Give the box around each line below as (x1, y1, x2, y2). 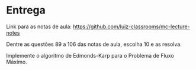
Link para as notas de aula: (6, 23, 72, 30)
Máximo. (6, 58, 28, 65)
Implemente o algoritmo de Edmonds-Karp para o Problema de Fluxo (6, 52, 175, 59)
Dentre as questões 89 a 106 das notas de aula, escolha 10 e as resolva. (6, 41, 182, 48)
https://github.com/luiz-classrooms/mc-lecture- (73, 23, 191, 30)
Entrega (6, 4, 46, 17)
